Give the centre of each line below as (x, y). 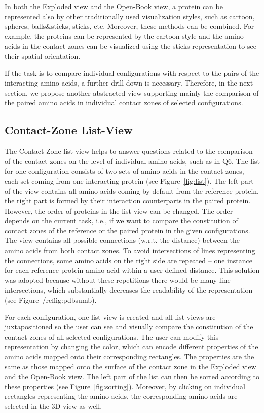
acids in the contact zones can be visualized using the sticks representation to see (130, 46)
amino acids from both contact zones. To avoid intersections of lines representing (130, 250)
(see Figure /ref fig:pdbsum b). (51, 300)
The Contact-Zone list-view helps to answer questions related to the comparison (129, 151)
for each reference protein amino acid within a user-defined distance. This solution (132, 270)
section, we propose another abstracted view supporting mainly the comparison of (132, 92)
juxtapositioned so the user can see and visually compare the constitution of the (129, 327)
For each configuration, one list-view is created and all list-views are (110, 317)
